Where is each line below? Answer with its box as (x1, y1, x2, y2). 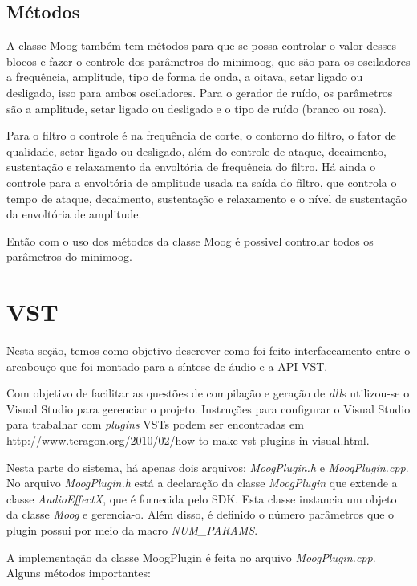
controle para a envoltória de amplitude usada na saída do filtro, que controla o (6, 173, 397, 190)
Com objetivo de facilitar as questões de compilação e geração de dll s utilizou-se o (6, 385, 410, 401)
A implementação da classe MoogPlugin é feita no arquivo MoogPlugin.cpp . (6, 548, 376, 565)
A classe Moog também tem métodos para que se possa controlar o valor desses (6, 37, 397, 54)
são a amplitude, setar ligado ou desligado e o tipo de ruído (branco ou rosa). (6, 100, 387, 116)
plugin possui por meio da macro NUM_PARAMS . (6, 521, 258, 538)
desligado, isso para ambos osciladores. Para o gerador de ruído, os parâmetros (6, 83, 393, 100)
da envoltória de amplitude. (6, 206, 142, 222)
